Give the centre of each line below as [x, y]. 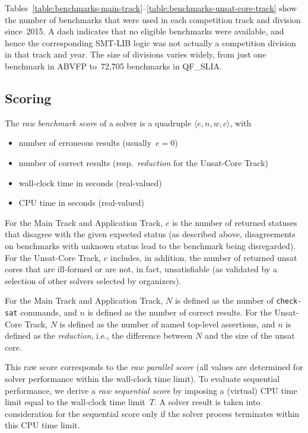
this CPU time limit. [42, 425]
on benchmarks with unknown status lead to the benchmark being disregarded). [150, 245]
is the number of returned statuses [235, 222]
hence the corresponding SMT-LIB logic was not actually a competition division [150, 42]
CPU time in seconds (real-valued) [81, 203]
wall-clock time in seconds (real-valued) [90, 182]
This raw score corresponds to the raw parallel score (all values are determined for [154, 367]
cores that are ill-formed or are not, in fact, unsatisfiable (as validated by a [141, 269]
